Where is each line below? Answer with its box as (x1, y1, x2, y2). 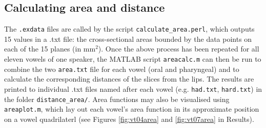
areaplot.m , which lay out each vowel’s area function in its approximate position (4, 104, 259, 114)
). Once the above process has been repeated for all (98, 43, 259, 54)
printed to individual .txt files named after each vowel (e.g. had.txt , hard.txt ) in (4, 83, 262, 94)
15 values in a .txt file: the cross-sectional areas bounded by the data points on (4, 33, 252, 44)
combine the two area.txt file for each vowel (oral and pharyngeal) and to (4, 63, 239, 74)
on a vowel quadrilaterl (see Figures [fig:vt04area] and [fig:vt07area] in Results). (4, 113, 254, 124)
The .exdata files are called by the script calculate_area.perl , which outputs (4, 23, 255, 34)
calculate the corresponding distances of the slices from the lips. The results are (4, 73, 254, 84)
